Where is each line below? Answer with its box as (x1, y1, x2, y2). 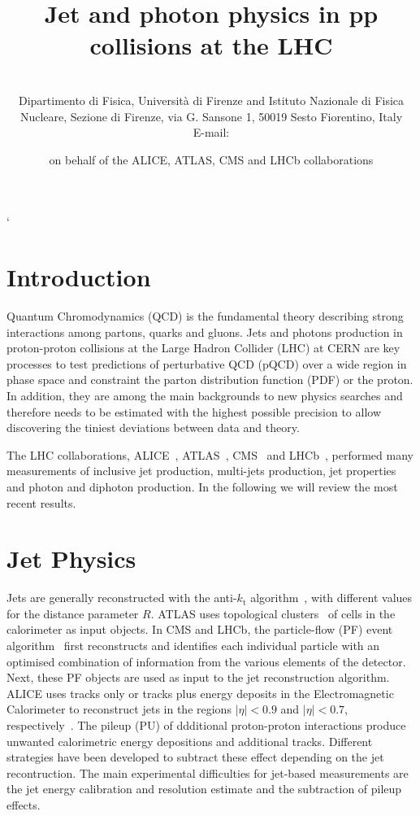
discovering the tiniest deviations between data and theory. (6, 419, 300, 436)
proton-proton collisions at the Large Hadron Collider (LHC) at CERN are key (6, 339, 401, 356)
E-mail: (193, 124, 230, 141)
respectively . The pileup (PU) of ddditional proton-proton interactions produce (6, 717, 406, 733)
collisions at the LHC (89, 28, 333, 62)
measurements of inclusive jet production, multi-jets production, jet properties (6, 462, 396, 479)
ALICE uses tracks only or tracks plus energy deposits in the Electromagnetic (6, 684, 394, 701)
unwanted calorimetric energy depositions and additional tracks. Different (6, 732, 373, 749)
